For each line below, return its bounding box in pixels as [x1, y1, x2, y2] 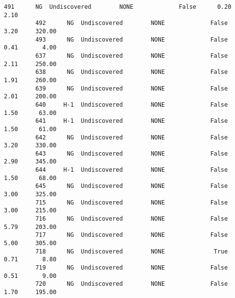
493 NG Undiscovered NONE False [35, 36, 228, 43]
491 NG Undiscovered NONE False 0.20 [4, 3, 232, 10]
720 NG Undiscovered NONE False [35, 280, 228, 288]
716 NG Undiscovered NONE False [35, 215, 228, 223]
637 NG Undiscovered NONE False [35, 52, 228, 59]
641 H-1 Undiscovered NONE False [35, 117, 228, 125]
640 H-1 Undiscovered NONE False [35, 101, 228, 108]
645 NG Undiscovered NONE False [35, 183, 228, 190]
